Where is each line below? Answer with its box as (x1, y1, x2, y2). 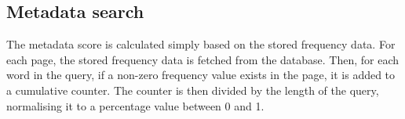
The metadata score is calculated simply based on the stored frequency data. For (6, 36, 396, 52)
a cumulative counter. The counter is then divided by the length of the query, (6, 81, 379, 98)
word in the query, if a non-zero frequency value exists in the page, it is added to (6, 67, 396, 83)
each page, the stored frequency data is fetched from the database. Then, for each (6, 51, 400, 67)
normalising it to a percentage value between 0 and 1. (6, 97, 265, 114)
